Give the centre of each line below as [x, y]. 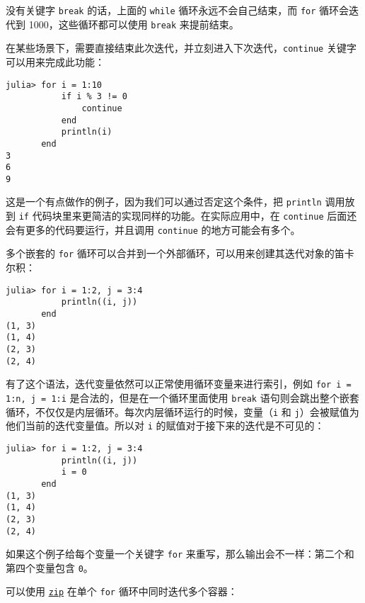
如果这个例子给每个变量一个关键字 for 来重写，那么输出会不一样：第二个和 [180, 554]
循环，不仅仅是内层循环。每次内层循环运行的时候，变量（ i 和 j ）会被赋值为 [182, 411]
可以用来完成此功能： [55, 61]
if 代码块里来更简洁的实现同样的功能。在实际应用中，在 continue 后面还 [188, 216]
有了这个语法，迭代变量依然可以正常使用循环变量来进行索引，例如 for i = [179, 384]
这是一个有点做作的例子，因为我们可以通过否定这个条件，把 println [164, 202]
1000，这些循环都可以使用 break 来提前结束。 [134, 24]
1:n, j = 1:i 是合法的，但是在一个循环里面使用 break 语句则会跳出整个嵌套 [182, 397]
